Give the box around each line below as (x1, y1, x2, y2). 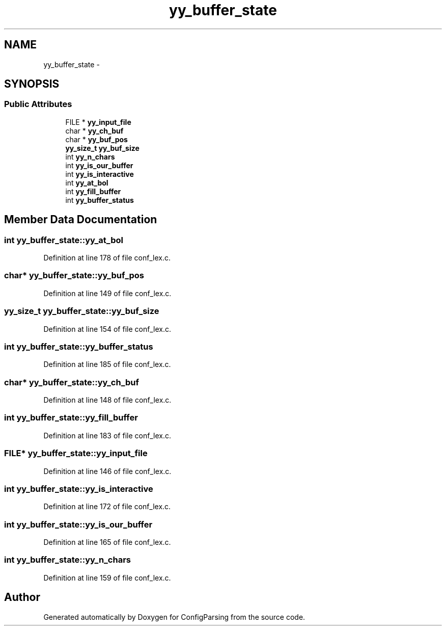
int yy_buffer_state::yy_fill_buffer (4, 412, 138, 423)
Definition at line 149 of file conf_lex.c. (43, 288, 172, 298)
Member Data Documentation (4, 213, 157, 226)
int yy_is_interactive (65, 169, 134, 178)
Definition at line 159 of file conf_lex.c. (43, 573, 171, 582)
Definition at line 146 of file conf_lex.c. (43, 466, 172, 476)
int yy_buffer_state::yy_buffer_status (4, 341, 153, 352)
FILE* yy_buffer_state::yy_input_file (4, 448, 148, 459)
